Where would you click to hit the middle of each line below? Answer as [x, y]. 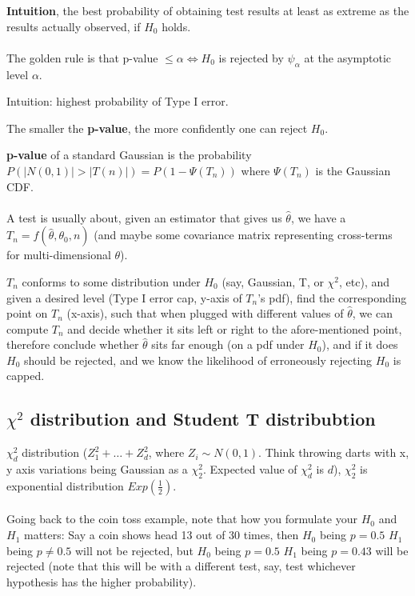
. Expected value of [250, 469]
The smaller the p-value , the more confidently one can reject [157, 128]
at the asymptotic [347, 57]
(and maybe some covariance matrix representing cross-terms [243, 235]
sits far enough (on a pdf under [228, 344]
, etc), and [365, 281]
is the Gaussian [353, 170]
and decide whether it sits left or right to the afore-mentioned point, [235, 328]
